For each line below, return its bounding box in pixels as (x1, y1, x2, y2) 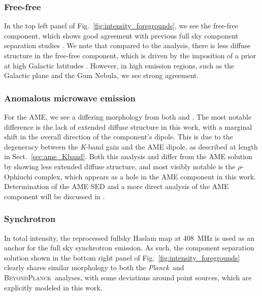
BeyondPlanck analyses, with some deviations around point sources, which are (4, 272, 252, 282)
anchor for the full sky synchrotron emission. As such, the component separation (4, 242, 254, 253)
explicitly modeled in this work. (4, 282, 103, 292)
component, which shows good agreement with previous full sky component (4, 30, 239, 41)
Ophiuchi (4, 171, 32, 181)
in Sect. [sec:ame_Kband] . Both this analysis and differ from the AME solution (4, 151, 252, 162)
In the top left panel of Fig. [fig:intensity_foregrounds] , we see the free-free (4, 20, 239, 31)
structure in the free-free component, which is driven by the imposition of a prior (4, 50, 256, 60)
